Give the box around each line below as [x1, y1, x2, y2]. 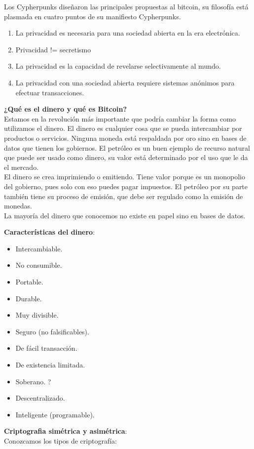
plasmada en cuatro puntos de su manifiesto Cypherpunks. [4, 11, 181, 21]
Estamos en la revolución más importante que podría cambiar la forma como [4, 113, 236, 123]
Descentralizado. [15, 393, 65, 403]
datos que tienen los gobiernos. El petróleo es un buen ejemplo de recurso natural [4, 142, 250, 153]
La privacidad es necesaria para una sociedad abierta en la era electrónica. [15, 28, 240, 38]
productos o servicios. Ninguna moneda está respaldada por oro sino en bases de [4, 132, 247, 143]
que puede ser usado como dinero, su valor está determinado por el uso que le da [4, 152, 248, 163]
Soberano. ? [15, 376, 51, 386]
